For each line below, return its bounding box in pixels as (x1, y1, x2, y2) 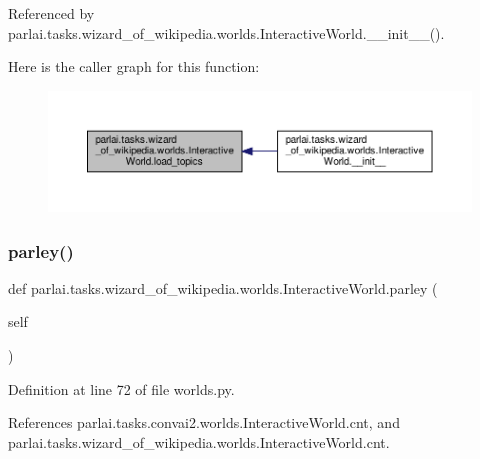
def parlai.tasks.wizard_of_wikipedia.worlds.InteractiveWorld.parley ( (8, 277, 438, 298)
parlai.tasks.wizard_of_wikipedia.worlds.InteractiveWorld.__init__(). (8, 22, 445, 43)
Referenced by (8, 3, 95, 23)
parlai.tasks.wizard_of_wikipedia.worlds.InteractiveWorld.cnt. (8, 431, 390, 452)
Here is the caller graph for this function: (8, 56, 260, 77)
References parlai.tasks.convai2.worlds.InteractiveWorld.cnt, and (8, 412, 400, 433)
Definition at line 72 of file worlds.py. (8, 378, 235, 399)
